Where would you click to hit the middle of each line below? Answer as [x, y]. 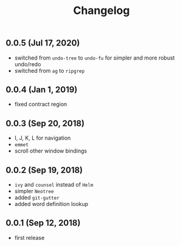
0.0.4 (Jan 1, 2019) [42, 90]
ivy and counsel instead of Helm [54, 185]
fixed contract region [41, 104]
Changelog [101, 11]
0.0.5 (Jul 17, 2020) [43, 43]
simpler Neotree [34, 191]
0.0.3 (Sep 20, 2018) [45, 123]
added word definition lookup [51, 204]
